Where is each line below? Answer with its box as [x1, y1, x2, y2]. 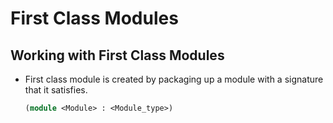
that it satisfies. [24, 84, 88, 96]
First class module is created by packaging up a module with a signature [24, 73, 324, 85]
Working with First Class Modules [10, 47, 225, 64]
